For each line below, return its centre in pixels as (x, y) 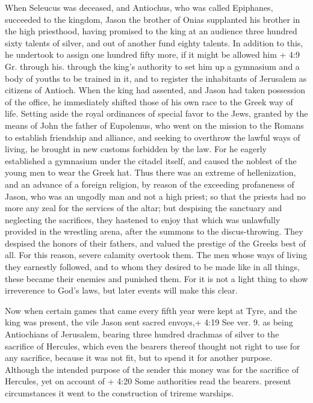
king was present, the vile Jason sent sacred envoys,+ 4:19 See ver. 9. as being (149, 322)
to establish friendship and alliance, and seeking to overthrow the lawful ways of (153, 137)
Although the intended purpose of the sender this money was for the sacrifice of (152, 369)
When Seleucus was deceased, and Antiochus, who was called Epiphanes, (139, 7)
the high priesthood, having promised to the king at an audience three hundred (151, 31)
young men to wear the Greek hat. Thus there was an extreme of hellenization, (150, 172)
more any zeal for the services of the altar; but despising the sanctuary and (144, 208)
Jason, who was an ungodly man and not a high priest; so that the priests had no (155, 196)
